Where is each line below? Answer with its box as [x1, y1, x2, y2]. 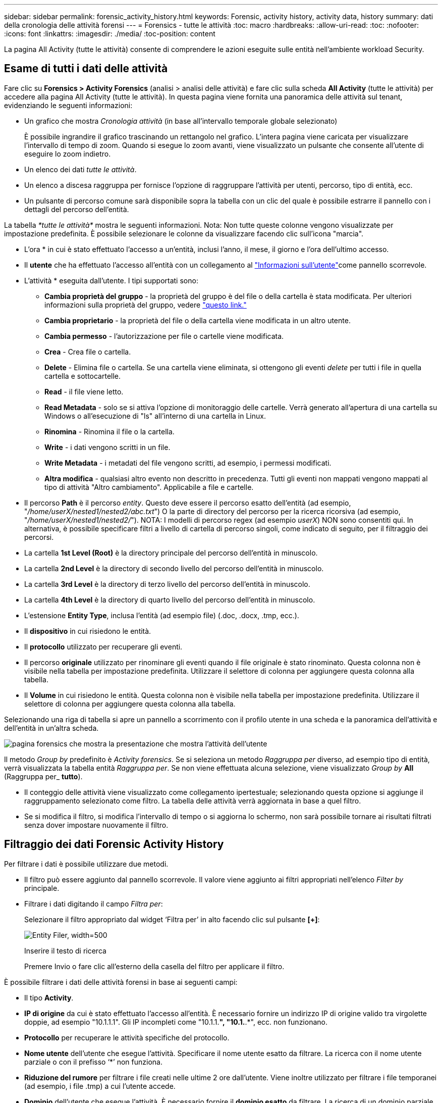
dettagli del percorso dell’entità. [24, 205, 129, 214]
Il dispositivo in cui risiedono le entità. [24, 626, 151, 635]
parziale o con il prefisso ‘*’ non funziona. [24, 1057, 162, 1066]
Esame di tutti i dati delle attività [4, 62, 168, 75]
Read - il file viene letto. [44, 387, 124, 396]
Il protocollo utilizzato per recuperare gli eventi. [24, 642, 183, 651]
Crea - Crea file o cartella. [44, 347, 131, 356]
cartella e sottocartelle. [44, 371, 121, 380]
